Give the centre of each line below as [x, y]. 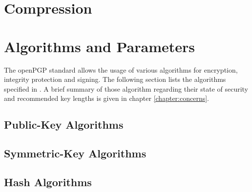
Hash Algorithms [48, 182]
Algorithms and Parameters [100, 46]
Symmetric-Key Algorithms [75, 153]
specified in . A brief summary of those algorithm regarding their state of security [126, 88]
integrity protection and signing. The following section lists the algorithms [115, 79]
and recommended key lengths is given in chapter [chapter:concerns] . [107, 98]
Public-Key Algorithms [64, 125]
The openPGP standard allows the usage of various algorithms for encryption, [121, 69]
